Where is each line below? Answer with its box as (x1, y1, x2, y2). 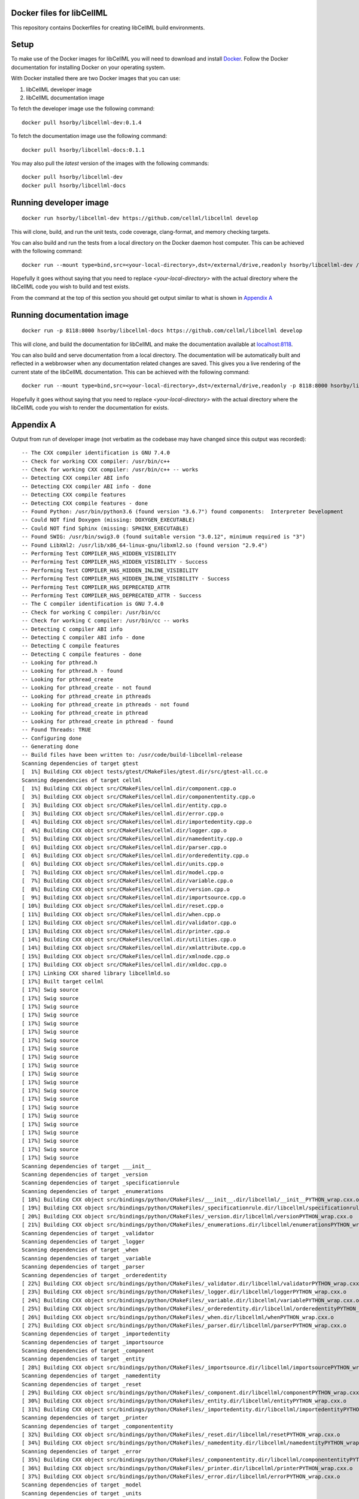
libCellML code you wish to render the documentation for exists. (11, 404, 169, 411)
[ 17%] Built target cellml (22, 978, 104, 985)
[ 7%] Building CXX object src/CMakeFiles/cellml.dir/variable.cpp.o (22, 877, 233, 884)
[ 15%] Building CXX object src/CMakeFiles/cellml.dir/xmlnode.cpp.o (22, 953, 230, 959)
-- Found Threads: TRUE (22, 726, 92, 733)
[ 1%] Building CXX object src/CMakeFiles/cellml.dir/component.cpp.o (22, 785, 236, 791)
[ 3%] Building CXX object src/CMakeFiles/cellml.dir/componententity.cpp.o (22, 793, 255, 800)
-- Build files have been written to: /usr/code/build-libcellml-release (22, 751, 243, 758)
